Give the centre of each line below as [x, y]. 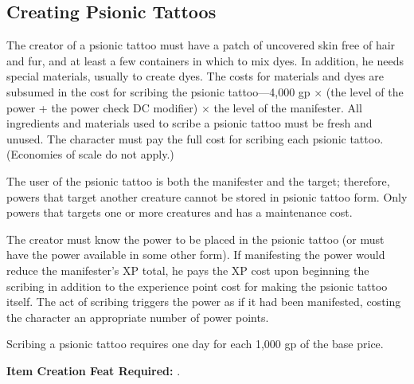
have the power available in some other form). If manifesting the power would [196, 255]
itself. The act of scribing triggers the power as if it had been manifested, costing [204, 302]
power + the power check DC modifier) [102, 107]
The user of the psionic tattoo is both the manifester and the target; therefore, [198, 180]
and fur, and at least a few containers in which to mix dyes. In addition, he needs [205, 60]
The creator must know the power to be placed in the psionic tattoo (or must [195, 239]
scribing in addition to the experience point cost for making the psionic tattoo [197, 286]
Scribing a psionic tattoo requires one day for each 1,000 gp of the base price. [195, 344]
